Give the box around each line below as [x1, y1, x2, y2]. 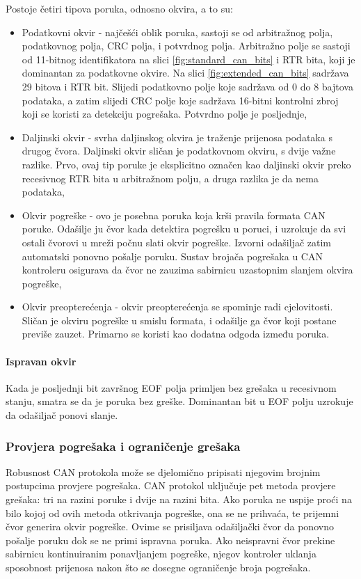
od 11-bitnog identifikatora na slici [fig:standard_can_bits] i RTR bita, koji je [22, 51, 355, 66]
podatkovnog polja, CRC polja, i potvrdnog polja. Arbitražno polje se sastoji [22, 38, 351, 53]
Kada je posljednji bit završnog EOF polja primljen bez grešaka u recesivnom [6, 380, 337, 395]
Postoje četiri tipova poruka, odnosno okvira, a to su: [6, 1, 233, 15]
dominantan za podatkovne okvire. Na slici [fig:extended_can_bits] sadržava [22, 65, 349, 80]
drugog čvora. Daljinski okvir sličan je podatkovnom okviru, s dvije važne [22, 143, 336, 158]
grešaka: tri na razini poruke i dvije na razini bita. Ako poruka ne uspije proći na [6, 492, 352, 507]
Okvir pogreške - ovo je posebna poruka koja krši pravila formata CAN [22, 207, 326, 222]
